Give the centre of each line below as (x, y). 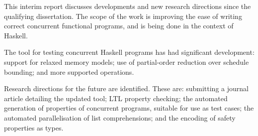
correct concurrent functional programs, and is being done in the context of (119, 26)
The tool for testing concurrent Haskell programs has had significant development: (129, 52)
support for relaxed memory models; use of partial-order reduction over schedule (127, 62)
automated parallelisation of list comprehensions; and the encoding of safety (120, 117)
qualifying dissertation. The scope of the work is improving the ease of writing (123, 16)
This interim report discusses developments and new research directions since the (128, 6)
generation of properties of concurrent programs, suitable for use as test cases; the (129, 108)
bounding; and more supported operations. (69, 71)
